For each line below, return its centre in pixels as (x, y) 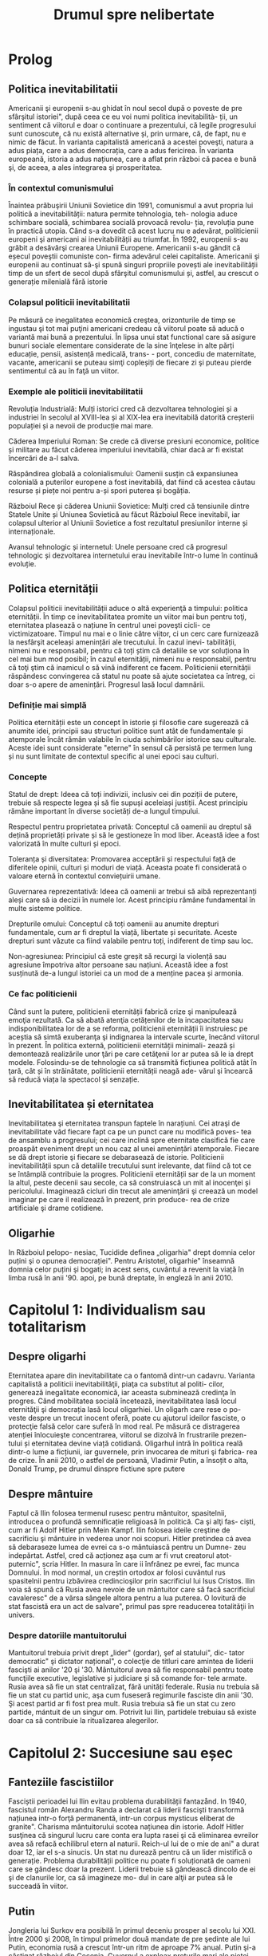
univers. (22, 1615)
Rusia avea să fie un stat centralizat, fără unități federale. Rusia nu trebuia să (134, 1687)
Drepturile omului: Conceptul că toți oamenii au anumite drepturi (114, 924)
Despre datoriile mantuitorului (68, 1635)
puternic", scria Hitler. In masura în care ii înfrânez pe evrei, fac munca (124, 1564)
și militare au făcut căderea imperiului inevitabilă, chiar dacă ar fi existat (126, 449)
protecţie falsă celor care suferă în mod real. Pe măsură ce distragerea (124, 1426)
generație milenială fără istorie (58, 282)
